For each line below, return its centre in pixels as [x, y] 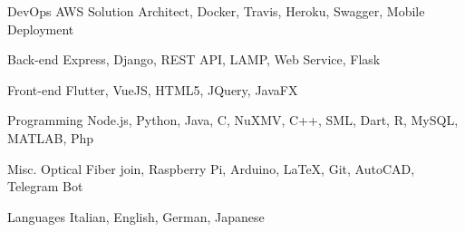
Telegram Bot [45, 186]
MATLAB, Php [51, 137]
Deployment [41, 29]
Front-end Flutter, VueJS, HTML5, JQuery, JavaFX [153, 89]
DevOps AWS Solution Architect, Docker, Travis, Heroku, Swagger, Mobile [216, 11]
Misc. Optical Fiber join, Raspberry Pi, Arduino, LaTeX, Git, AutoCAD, [211, 168]
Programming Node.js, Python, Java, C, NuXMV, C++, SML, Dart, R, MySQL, [233, 120]
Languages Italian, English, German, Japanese [136, 216]
